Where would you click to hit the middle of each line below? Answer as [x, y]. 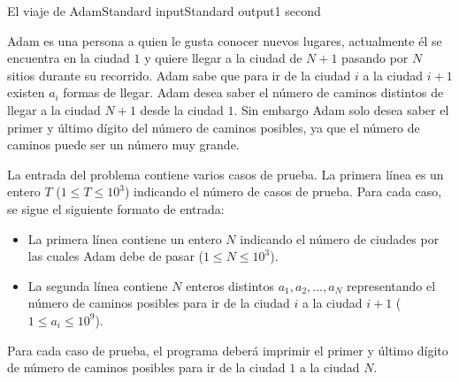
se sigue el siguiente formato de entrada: [116, 208]
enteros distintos [230, 285]
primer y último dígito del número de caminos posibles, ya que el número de [214, 127]
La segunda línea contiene [98, 285]
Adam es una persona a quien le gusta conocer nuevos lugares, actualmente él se [225, 40]
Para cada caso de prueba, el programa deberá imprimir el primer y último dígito [228, 350]
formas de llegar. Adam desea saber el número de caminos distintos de [253, 92]
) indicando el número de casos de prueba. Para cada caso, [283, 191]
